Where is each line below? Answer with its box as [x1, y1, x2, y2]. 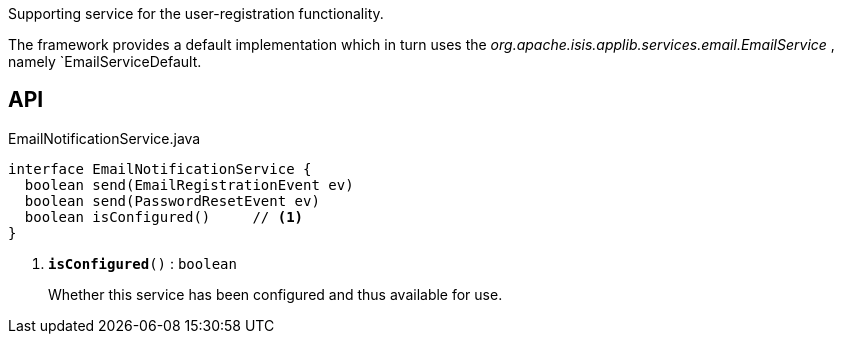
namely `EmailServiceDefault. [8, 53, 202, 70]
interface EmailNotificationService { [8, 160, 312, 177]
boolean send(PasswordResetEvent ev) [24, 192, 320, 209]
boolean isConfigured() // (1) [24, 208, 304, 225]
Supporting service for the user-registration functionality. [8, 5, 384, 22]
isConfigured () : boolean [48, 254, 237, 272]
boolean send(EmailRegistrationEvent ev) [24, 176, 354, 193]
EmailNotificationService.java [8, 129, 201, 147]
